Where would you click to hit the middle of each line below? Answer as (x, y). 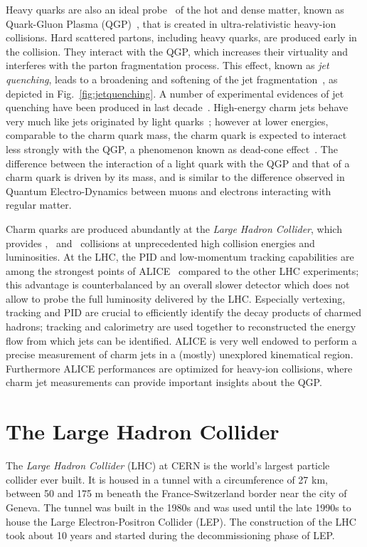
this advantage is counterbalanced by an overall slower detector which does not (178, 285)
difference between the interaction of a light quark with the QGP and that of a (178, 163)
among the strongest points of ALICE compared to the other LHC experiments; (182, 270)
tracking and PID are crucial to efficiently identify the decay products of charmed (183, 312)
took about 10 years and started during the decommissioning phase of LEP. (170, 535)
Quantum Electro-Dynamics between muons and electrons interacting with (169, 191)
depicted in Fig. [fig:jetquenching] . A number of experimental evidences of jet (175, 93)
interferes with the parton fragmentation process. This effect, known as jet (167, 65)
